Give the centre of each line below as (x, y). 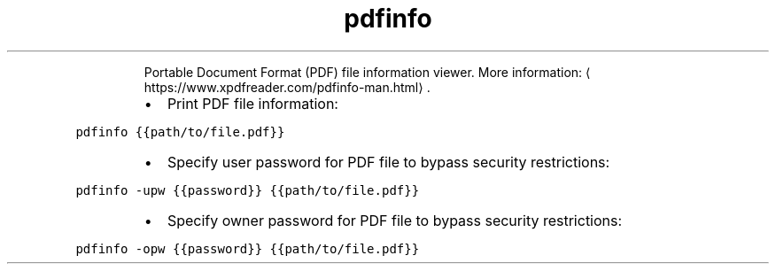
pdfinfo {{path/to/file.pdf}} (180, 132)
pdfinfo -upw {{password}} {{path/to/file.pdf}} (248, 190)
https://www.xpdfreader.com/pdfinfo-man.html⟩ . (287, 87)
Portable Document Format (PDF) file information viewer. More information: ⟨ (367, 72)
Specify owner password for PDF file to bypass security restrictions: (395, 220)
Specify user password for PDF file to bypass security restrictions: (388, 162)
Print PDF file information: (252, 103)
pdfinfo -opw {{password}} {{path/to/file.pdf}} (248, 248)
